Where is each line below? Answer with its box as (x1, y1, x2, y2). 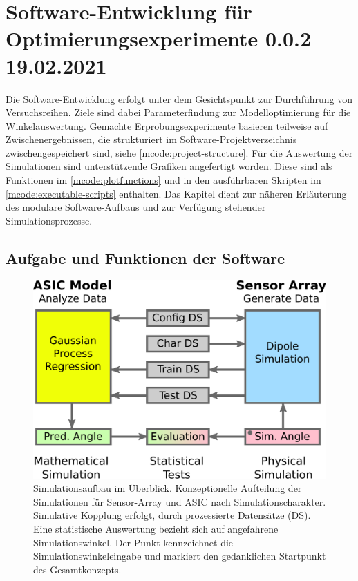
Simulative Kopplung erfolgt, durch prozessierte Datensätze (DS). (33, 508, 311, 522)
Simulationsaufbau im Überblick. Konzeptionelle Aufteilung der (33, 481, 302, 495)
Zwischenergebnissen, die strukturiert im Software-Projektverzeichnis (6, 132, 297, 146)
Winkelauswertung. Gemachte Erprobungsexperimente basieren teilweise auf (6, 118, 328, 133)
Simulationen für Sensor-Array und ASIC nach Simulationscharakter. (33, 494, 326, 508)
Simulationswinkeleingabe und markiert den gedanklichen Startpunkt (33, 549, 326, 563)
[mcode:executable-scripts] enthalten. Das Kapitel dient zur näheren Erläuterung (6, 186, 347, 200)
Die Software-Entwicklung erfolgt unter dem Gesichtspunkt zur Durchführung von (6, 91, 353, 106)
